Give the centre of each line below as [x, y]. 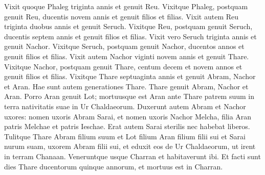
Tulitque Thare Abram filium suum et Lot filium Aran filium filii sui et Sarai [125, 136]
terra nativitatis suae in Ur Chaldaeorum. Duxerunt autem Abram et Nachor [125, 106]
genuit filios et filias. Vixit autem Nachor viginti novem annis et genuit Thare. [127, 56]
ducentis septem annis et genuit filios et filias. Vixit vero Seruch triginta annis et [130, 36]
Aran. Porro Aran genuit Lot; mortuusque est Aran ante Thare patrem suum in [129, 96]
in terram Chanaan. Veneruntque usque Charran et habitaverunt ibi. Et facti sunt [132, 156]
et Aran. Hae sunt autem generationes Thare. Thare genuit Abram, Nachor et [126, 86]
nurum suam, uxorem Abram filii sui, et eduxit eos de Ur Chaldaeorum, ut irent [130, 146]
